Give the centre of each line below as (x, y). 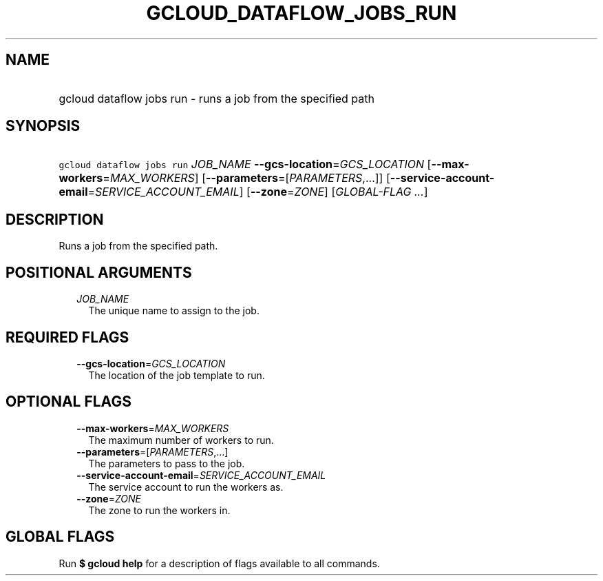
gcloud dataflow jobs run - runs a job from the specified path (216, 98)
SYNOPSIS (43, 126)
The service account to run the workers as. (186, 487)
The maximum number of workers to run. (181, 440)
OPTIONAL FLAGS (68, 402)
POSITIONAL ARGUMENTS (99, 272)
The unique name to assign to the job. (174, 311)
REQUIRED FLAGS (67, 337)
